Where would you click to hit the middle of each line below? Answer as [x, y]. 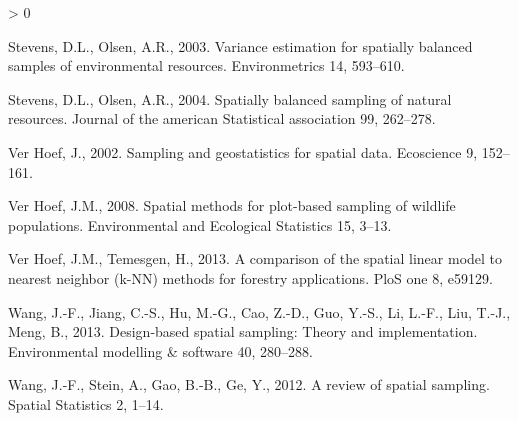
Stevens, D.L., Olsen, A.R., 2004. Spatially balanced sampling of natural [230, 98]
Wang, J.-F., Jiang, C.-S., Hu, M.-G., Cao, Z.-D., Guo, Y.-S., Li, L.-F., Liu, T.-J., [259, 311]
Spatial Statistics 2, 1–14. [86, 403]
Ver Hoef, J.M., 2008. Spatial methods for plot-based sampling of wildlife [232, 205]
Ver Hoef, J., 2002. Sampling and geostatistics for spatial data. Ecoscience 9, [243, 151]
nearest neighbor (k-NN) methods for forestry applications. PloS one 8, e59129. [250, 277]
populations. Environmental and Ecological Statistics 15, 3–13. [200, 224]
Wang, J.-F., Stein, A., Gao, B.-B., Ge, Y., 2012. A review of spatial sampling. [249, 384]
